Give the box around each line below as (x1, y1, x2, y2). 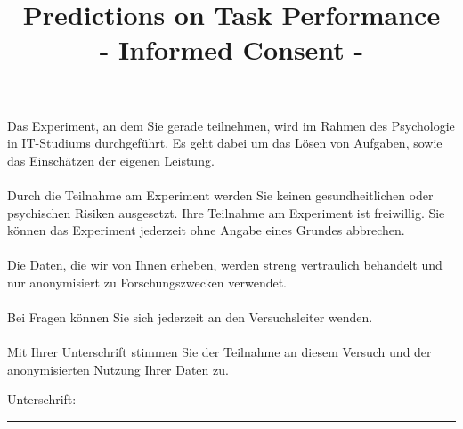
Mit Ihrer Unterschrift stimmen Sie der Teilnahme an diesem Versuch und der (7, 343, 432, 361)
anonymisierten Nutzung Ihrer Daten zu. (7, 360, 229, 378)
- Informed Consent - (99, 31, 364, 68)
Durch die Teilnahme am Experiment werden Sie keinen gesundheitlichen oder (7, 185, 434, 204)
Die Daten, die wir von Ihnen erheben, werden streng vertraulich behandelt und (7, 255, 443, 274)
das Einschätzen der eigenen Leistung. (7, 150, 215, 169)
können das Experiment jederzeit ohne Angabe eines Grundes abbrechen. (7, 221, 405, 239)
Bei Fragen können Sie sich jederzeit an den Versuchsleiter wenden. (7, 308, 373, 327)
